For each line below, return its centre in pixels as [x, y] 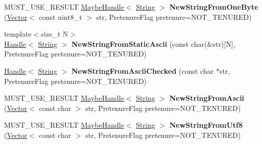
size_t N [55, 34]
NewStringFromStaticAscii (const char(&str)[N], [153, 44]
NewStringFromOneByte [214, 7]
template [18, 34]
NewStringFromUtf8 [206, 125]
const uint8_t [61, 17]
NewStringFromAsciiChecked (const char [142, 70]
